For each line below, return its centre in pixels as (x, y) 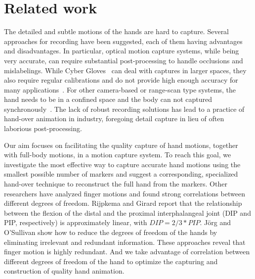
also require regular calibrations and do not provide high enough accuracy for (121, 80)
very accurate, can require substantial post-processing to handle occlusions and (124, 60)
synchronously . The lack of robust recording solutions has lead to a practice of (124, 109)
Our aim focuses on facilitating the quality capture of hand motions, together (121, 145)
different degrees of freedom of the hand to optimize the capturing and (111, 261)
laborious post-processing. (43, 128)
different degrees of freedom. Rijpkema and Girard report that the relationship (123, 203)
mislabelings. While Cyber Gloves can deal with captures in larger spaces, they (125, 70)
